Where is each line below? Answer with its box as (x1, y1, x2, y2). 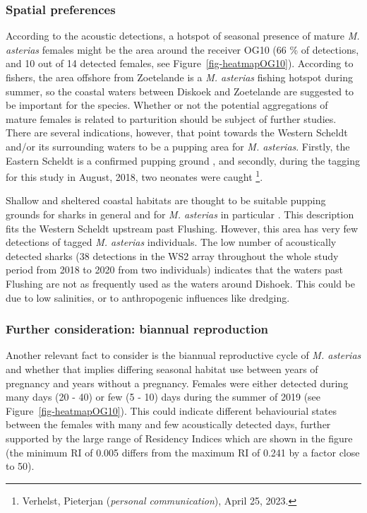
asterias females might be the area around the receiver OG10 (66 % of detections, (6, 42, 359, 57)
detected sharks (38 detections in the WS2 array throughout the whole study (6, 248, 339, 263)
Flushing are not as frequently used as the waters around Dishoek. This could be (6, 276, 355, 290)
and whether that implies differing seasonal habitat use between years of (6, 361, 318, 376)
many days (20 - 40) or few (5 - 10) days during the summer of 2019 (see (6, 389, 321, 404)
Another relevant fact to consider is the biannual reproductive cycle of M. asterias (6, 348, 361, 362)
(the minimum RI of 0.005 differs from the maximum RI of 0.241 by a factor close (6, 444, 360, 459)
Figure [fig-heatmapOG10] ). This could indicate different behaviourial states (6, 403, 337, 418)
